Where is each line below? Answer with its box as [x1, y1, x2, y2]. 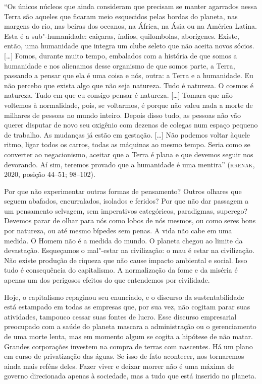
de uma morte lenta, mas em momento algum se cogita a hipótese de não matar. [4, 331, 253, 341]
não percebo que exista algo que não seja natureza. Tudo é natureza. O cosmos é [4, 80, 253, 90]
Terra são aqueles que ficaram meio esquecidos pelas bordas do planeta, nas [4, 11, 238, 21]
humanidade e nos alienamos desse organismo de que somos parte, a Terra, [4, 60, 235, 71]
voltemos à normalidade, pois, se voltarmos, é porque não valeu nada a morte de [4, 99, 253, 110]
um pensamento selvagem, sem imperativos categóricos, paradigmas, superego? [4, 205, 248, 216]
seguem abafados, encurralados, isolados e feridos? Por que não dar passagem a [4, 196, 249, 206]
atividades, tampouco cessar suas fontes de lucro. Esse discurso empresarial [4, 311, 237, 322]
